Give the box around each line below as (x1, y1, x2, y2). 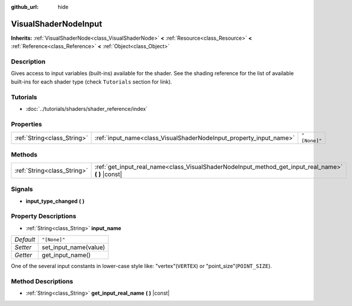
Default (14, 235, 36, 244)
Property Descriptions (11, 212, 76, 221)
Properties (11, 120, 43, 128)
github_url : (11, 4, 39, 10)
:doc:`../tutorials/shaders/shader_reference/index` (25, 105, 148, 112)
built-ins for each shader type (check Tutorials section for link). (11, 78, 172, 85)
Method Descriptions (11, 277, 73, 285)
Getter (14, 251, 33, 259)
